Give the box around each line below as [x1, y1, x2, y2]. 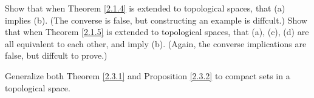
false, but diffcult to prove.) [5, 49, 108, 62]
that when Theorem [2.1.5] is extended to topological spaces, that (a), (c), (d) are [5, 25, 309, 38]
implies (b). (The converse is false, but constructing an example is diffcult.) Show [5, 13, 307, 26]
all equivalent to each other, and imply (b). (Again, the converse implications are [5, 37, 307, 50]
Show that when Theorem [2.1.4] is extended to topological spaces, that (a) [5, 2, 285, 14]
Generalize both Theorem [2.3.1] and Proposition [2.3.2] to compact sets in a [5, 69, 290, 82]
